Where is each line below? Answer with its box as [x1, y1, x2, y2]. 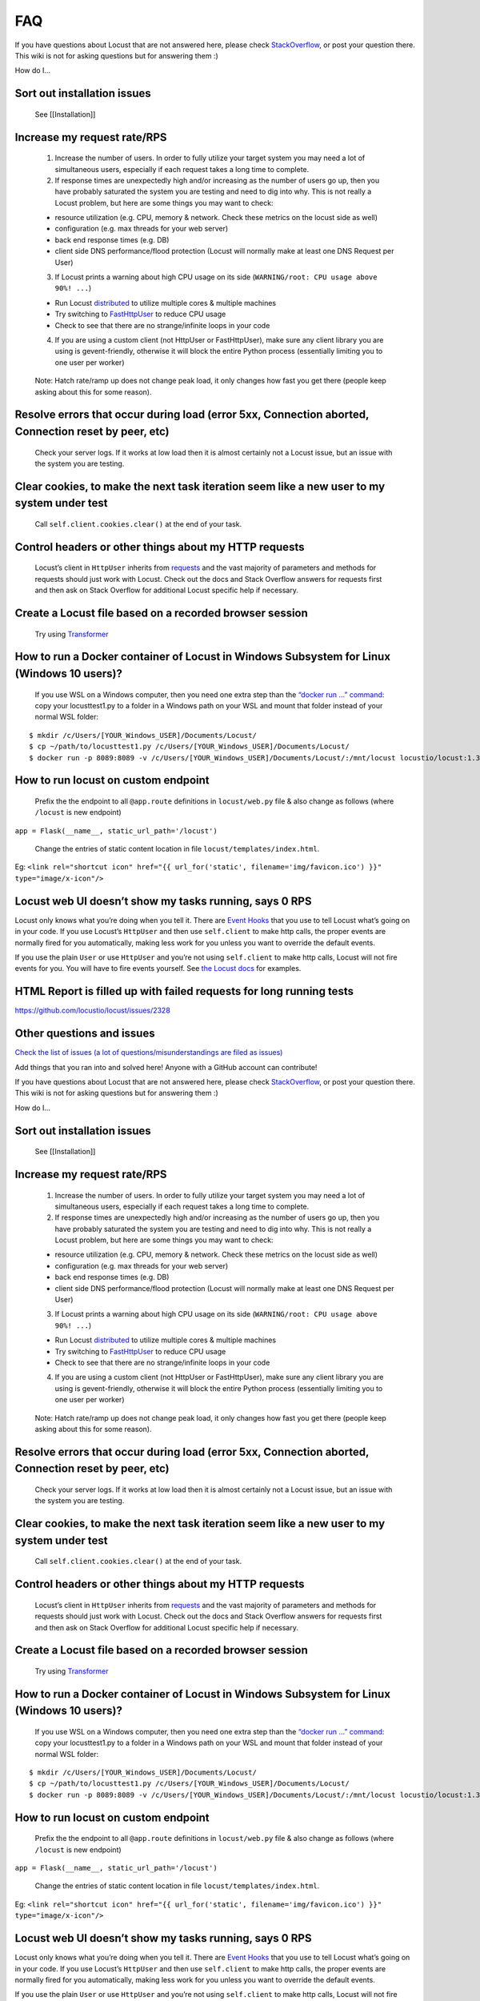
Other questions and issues [14, 1027, 155, 1041]
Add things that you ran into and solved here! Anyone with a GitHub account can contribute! [14, 1062, 318, 1072]
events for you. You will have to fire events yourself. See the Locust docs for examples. [14, 964, 302, 973]
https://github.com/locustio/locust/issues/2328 [14, 1005, 171, 1016]
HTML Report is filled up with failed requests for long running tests [14, 984, 354, 998]
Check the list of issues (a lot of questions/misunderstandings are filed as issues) [14, 1048, 283, 1057]
